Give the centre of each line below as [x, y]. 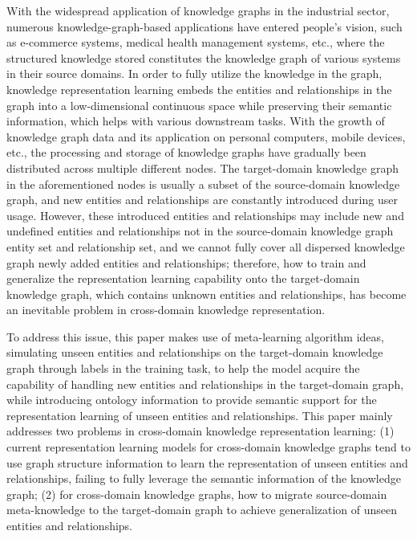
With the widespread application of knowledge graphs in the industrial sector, [198, 10]
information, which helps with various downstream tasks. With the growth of [196, 121]
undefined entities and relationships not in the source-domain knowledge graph [200, 231]
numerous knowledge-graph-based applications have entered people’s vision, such [204, 26]
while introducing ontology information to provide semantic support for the [192, 400]
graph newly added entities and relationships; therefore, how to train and [186, 262]
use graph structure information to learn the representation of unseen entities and [207, 462]
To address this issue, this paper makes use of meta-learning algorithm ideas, [195, 336]
